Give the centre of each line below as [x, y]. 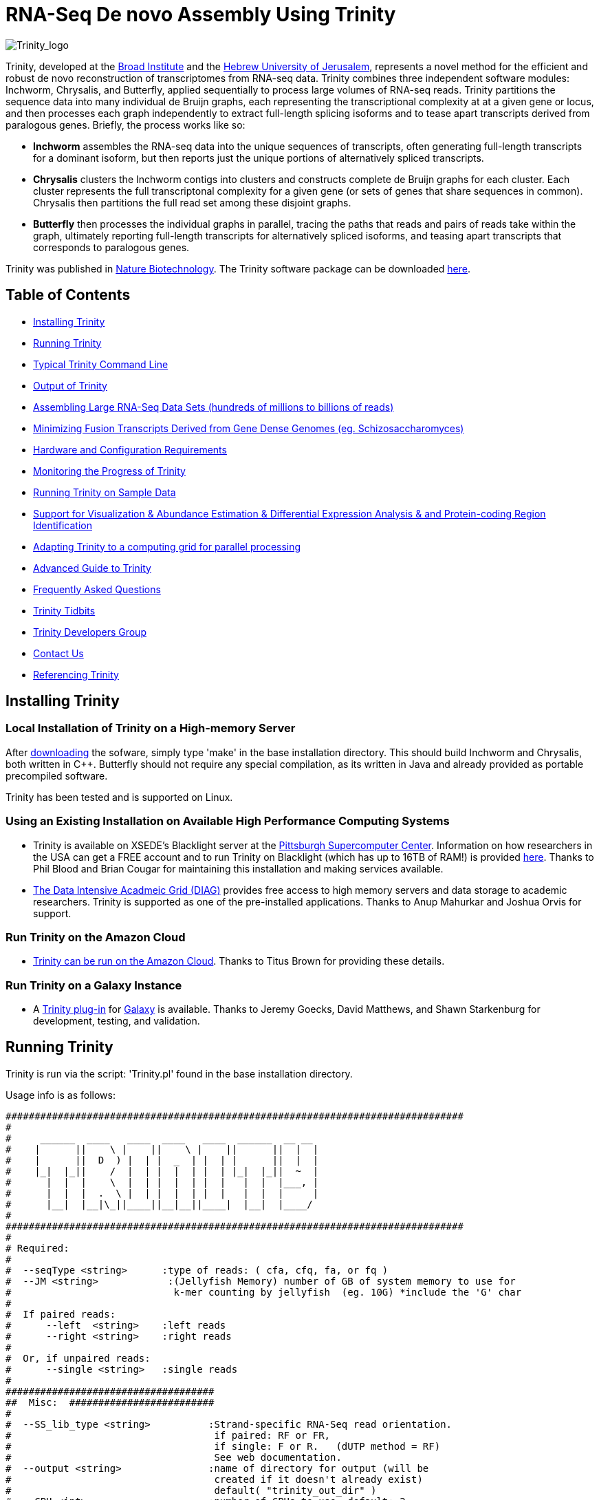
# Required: [37, 1248]
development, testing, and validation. [117, 1021]
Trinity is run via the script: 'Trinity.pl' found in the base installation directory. [179, 1073]
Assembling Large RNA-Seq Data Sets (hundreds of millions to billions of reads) [214, 407]
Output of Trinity [70, 385]
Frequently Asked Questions [97, 589]
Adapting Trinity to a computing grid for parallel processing [167, 546]
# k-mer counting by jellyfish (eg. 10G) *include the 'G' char [264, 1292]
